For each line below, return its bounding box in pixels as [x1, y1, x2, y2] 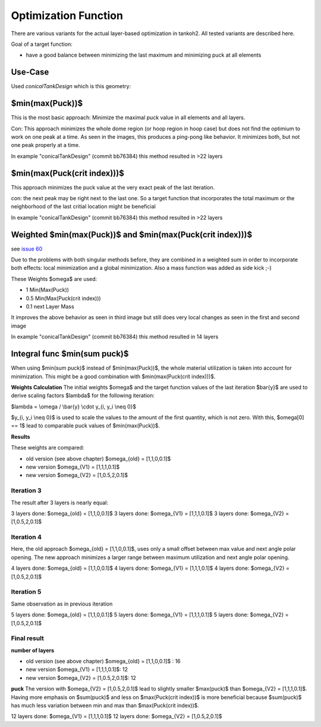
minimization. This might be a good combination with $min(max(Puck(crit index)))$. [11, 373, 216, 380]
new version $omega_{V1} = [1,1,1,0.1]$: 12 [26, 666, 128, 673]
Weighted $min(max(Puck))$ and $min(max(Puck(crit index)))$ [11, 229, 253, 239]
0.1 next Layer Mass [26, 303, 74, 310]
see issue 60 [11, 245, 43, 252]
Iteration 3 [11, 486, 42, 495]
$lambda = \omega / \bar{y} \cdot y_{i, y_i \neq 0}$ [11, 402, 137, 410]
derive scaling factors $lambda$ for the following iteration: [11, 392, 155, 399]
